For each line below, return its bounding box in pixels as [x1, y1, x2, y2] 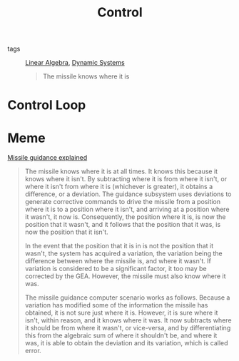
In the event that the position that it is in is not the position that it [24, 242, 214, 250]
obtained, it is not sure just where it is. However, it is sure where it [24, 308, 218, 317]
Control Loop [7, 97, 86, 113]
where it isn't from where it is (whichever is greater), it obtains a [24, 183, 213, 191]
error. [24, 347, 41, 355]
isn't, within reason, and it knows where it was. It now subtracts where [24, 316, 232, 325]
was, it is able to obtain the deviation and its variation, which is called [24, 339, 228, 347]
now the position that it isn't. [24, 228, 108, 236]
